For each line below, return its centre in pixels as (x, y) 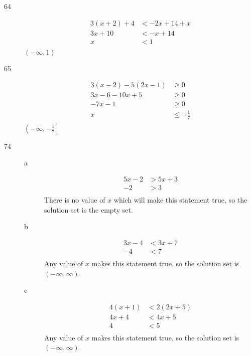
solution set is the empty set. (89, 209)
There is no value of (75, 200)
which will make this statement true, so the (180, 200)
